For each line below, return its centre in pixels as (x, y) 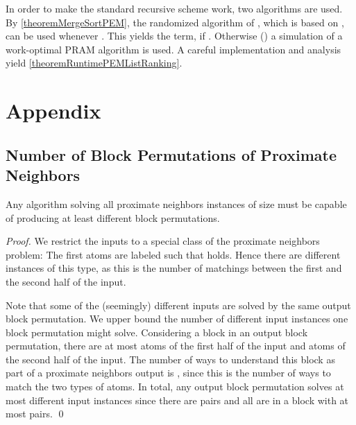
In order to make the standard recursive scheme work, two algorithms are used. (174, 8)
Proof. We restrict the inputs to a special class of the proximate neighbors (163, 241)
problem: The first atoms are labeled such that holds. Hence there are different (173, 254)
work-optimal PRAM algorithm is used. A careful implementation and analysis (173, 49)
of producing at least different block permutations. (113, 217)
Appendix (53, 111)
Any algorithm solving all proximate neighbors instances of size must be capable (176, 203)
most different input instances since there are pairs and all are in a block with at (177, 400)
